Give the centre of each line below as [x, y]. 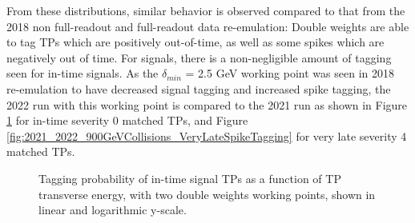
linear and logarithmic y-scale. [113, 210]
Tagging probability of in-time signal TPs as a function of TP [190, 178]
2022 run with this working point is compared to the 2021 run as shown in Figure [207, 104]
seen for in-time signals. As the [83, 73]
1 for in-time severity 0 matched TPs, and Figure [127, 120]
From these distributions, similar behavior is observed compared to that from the [206, 10]
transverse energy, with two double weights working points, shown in [207, 194]
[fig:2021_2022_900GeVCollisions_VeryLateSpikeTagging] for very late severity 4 [207, 135]
